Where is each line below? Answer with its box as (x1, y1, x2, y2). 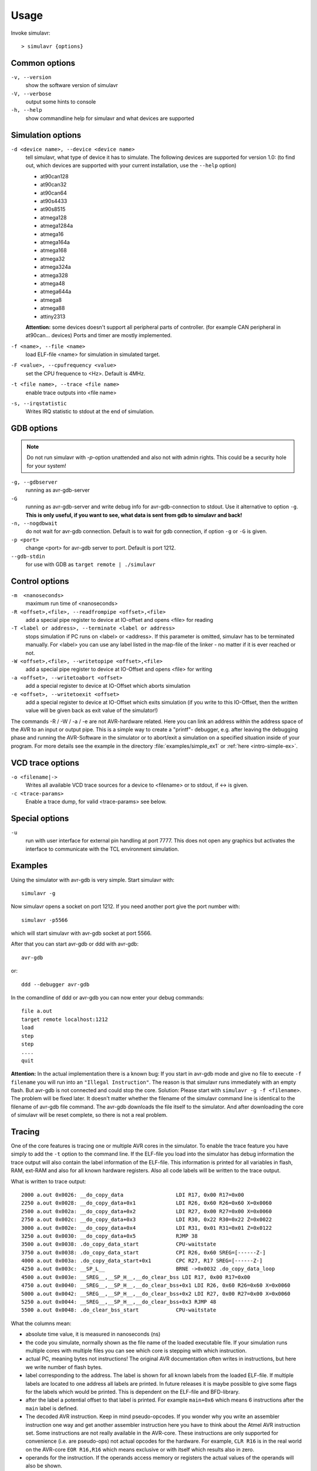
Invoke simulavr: (11, 29, 50, 36)
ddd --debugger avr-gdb (21, 981, 90, 988)
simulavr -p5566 (21, 917, 68, 923)
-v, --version (11, 74, 52, 81)
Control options (11, 576, 69, 586)
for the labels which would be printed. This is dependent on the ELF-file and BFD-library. (25, 1388, 240, 1395)
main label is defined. (25, 1405, 79, 1412)
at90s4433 (40, 198, 68, 205)
